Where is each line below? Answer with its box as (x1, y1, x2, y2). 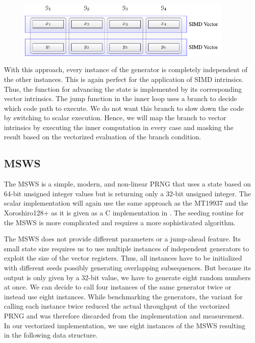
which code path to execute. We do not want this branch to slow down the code (4, 103, 244, 113)
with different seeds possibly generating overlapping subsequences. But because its (4, 263, 251, 273)
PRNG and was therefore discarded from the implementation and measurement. (4, 311, 245, 320)
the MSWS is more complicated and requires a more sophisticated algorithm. (4, 217, 236, 227)
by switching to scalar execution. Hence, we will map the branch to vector (4, 112, 227, 123)
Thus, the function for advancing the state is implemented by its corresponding (4, 83, 242, 94)
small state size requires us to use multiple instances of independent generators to (4, 243, 249, 253)
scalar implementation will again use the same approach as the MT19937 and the (4, 198, 248, 208)
